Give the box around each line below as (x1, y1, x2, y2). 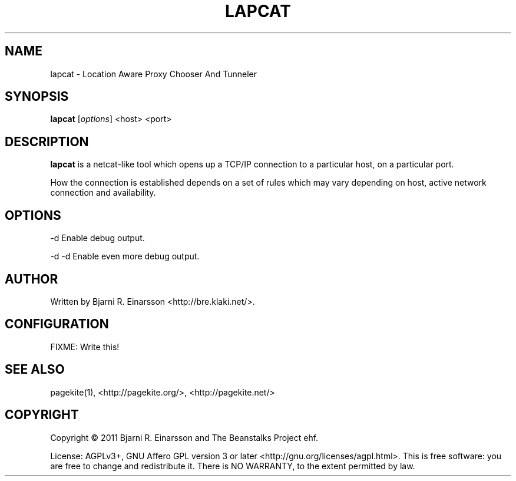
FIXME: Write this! (50, 341, 120, 352)
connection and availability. (50, 187, 156, 198)
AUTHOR (5, 271, 58, 286)
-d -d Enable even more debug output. (50, 251, 200, 262)
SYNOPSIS (5, 89, 69, 104)
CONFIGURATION (5, 317, 109, 332)
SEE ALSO (5, 362, 65, 377)
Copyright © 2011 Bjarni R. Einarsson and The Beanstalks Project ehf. (50, 432, 319, 443)
